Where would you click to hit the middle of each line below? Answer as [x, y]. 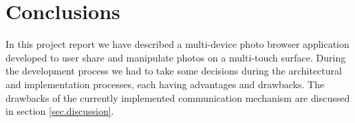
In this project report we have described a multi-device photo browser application [177, 44]
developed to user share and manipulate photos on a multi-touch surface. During [176, 57]
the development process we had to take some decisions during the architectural [174, 71]
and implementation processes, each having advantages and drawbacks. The [165, 84]
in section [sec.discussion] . [60, 111]
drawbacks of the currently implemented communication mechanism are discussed [178, 97]
